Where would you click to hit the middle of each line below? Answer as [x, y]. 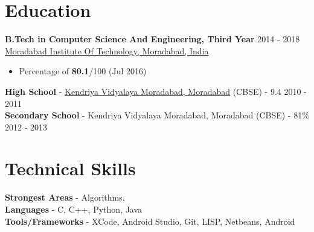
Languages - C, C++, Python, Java [74, 209]
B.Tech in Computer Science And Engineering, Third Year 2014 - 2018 [152, 39]
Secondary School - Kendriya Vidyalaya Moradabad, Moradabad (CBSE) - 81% [157, 115]
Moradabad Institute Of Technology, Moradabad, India [107, 50]
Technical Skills [70, 168]
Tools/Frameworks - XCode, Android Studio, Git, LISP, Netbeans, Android [150, 221]
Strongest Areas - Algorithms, [65, 197]
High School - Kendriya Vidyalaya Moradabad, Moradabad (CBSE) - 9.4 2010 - [156, 91]
